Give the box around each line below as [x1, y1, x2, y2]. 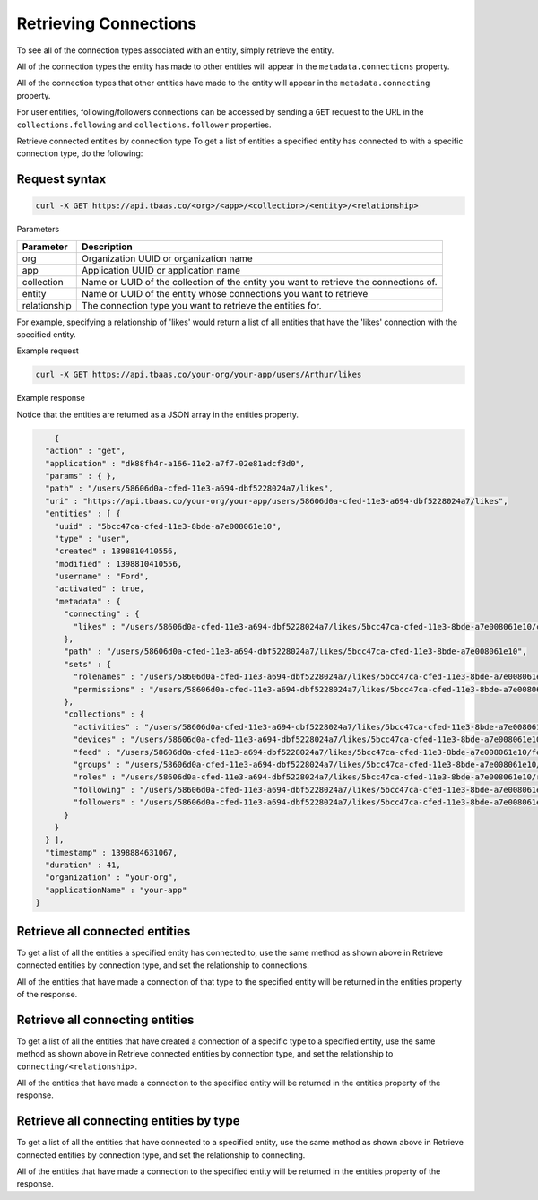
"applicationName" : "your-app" [45, 884, 187, 895]
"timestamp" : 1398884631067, [45, 848, 178, 857]
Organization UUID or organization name [81, 252, 253, 265]
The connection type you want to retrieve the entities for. [81, 299, 322, 311]
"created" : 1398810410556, [54, 546, 178, 556]
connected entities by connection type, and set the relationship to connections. [16, 960, 309, 970]
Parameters [16, 224, 60, 235]
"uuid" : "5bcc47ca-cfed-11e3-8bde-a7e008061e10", [54, 521, 282, 531]
